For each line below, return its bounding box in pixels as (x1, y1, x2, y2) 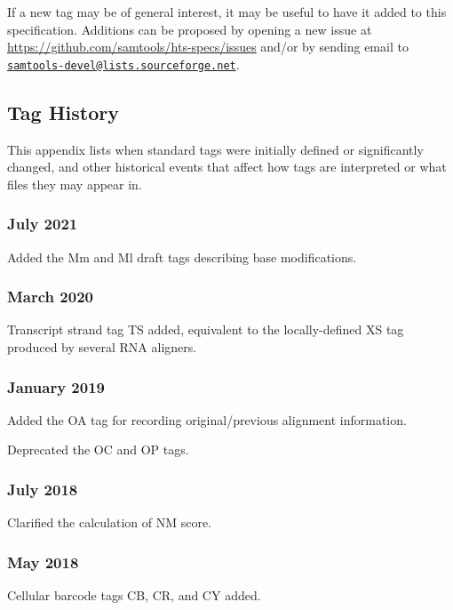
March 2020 (7, 285, 93, 308)
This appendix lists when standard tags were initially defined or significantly (7, 140, 424, 158)
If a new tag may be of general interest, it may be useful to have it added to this (7, 3, 447, 20)
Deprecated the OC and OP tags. (7, 440, 189, 459)
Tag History (7, 98, 119, 125)
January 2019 (7, 375, 105, 397)
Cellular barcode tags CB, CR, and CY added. (7, 586, 261, 605)
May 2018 (7, 550, 79, 573)
